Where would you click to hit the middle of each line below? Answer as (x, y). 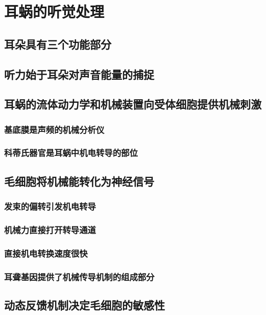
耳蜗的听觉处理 (54, 12)
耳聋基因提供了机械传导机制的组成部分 (79, 276)
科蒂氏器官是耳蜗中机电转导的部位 (71, 153)
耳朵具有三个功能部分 (58, 44)
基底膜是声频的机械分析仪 (54, 129)
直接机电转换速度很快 (46, 253)
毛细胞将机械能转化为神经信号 (79, 181)
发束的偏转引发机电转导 (50, 206)
